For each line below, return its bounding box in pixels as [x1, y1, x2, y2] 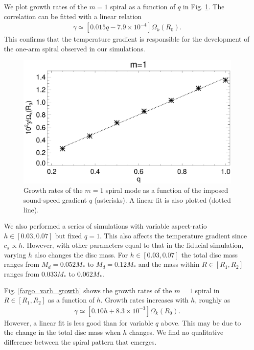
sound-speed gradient [23, 194, 87, 205]
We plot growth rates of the [4, 1, 87, 11]
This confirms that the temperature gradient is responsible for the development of [4, 34, 250, 44]
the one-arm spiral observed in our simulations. [4, 43, 145, 53]
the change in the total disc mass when [4, 327, 121, 337]
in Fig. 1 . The [183, 1, 225, 11]
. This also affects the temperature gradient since [99, 230, 247, 240]
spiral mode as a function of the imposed [106, 185, 229, 195]
